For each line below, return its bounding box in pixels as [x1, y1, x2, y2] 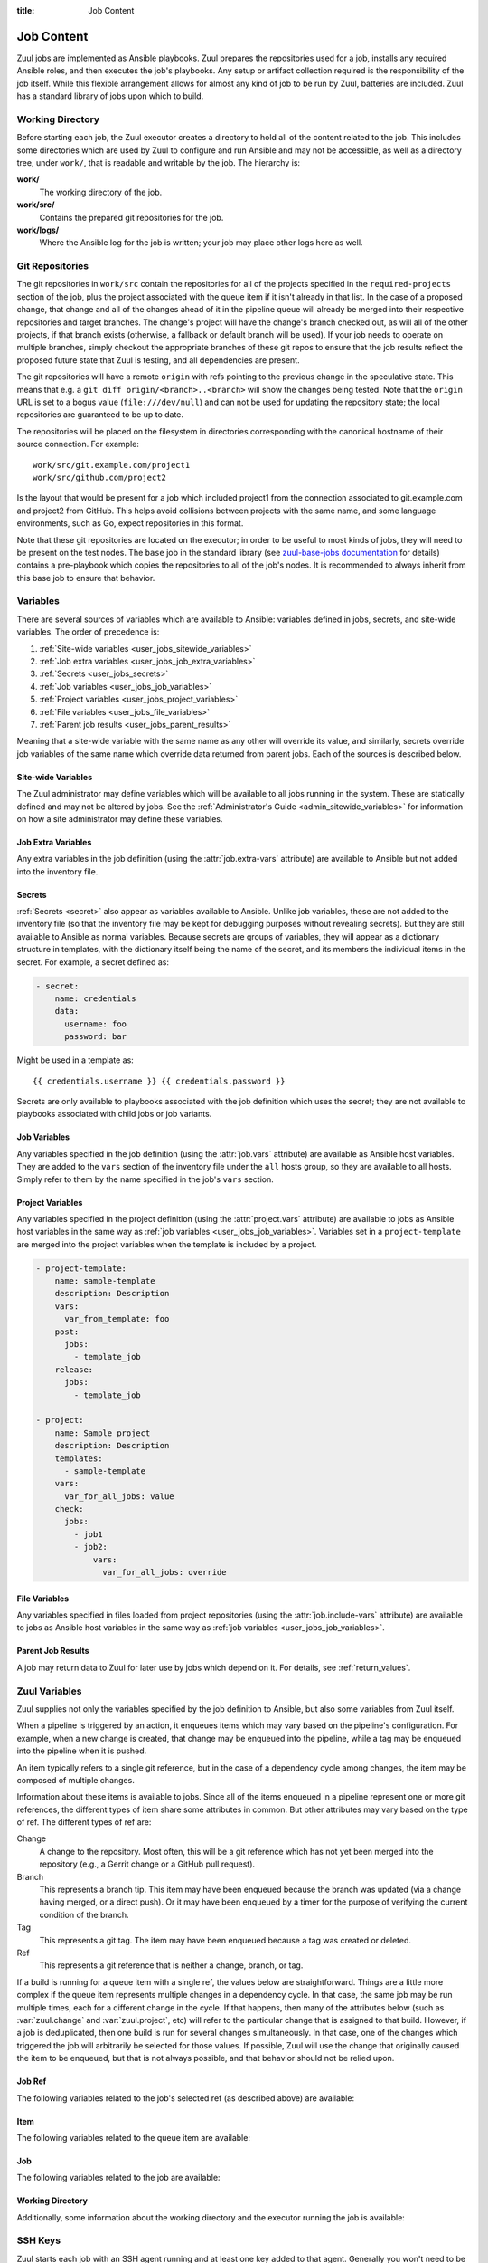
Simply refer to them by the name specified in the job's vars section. [16, 1173, 275, 1185]
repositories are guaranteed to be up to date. [16, 409, 184, 420]
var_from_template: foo [64, 1313, 170, 1324]
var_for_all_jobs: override [102, 1567, 227, 1578]
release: [54, 1364, 94, 1375]
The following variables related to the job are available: [16, 2172, 221, 2183]
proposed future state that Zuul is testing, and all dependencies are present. [16, 354, 300, 366]
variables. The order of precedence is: [16, 626, 160, 637]
